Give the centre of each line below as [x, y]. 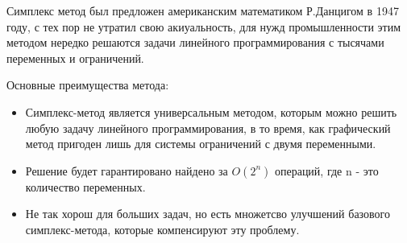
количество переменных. [85, 186]
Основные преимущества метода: [88, 85]
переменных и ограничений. [75, 58]
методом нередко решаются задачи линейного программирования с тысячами [195, 42]
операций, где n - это [326, 170]
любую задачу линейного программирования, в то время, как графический [208, 128]
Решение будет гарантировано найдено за [127, 170]
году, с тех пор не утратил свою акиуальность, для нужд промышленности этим [204, 26]
